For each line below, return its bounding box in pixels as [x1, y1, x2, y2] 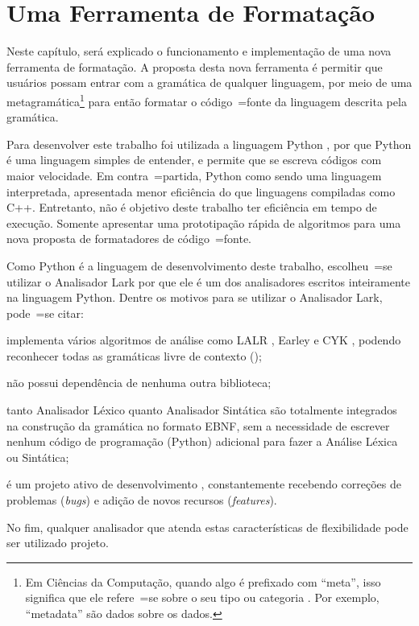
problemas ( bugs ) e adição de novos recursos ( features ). [6, 492, 277, 509]
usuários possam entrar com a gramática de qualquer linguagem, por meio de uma [6, 74, 413, 91]
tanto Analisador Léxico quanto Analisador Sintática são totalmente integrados [6, 402, 397, 418]
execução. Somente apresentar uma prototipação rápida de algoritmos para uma [6, 214, 401, 231]
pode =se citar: [6, 304, 84, 321]
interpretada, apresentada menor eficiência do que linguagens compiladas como [6, 183, 396, 200]
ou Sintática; [6, 448, 69, 465]
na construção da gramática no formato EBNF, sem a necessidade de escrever [6, 417, 390, 434]
